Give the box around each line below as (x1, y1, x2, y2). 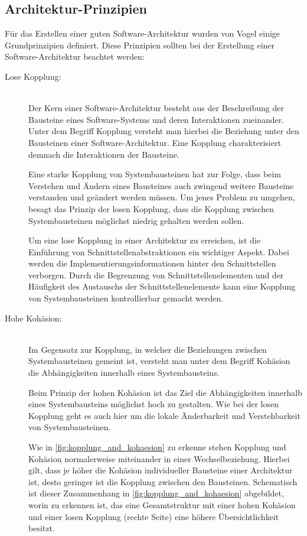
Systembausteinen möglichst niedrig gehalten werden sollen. (28, 214, 244, 226)
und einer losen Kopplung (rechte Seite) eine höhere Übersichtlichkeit (28, 510, 279, 522)
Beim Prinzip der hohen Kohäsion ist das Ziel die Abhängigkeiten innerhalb (28, 386, 302, 398)
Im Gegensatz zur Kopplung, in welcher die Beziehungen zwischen (28, 343, 267, 355)
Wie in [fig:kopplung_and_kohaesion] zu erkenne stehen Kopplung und (28, 441, 286, 453)
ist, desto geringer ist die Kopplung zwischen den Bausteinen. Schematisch (28, 475, 298, 488)
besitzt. (28, 522, 55, 534)
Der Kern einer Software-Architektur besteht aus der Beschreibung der (28, 102, 285, 114)
